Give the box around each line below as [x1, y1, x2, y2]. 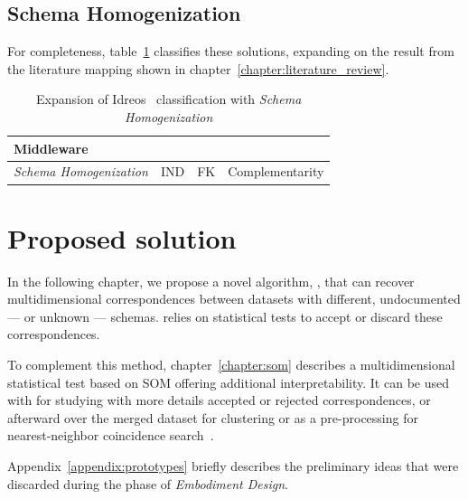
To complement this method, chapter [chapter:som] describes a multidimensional [7, 355, 455, 374]
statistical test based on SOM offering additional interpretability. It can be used [7, 372, 449, 391]
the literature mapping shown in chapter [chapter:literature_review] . [7, 59, 389, 78]
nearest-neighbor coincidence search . [7, 426, 214, 445]
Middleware [14, 138, 89, 157]
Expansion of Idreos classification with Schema [36, 89, 302, 108]
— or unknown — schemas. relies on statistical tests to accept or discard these [7, 306, 443, 325]
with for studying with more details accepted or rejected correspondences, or [7, 391, 431, 410]
